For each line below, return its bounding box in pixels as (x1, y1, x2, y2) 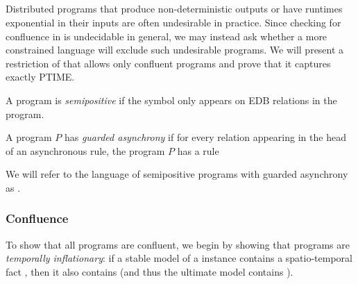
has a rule (177, 143, 219, 158)
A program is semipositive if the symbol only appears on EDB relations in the (6, 92, 337, 107)
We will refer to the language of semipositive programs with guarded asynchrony (6, 167, 348, 181)
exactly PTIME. (6, 69, 75, 84)
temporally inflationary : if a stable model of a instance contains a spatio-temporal (6, 251, 352, 265)
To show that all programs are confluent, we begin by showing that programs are (6, 237, 350, 251)
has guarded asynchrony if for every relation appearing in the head (64, 130, 346, 144)
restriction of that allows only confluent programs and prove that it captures (6, 56, 331, 70)
